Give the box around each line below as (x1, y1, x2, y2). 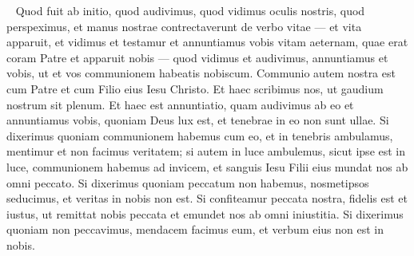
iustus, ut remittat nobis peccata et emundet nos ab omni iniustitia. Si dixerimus (6, 205, 404, 222)
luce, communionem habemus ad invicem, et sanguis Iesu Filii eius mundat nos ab (6, 158, 408, 175)
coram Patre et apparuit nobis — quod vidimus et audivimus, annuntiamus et (6, 49, 388, 65)
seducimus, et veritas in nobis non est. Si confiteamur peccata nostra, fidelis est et (6, 190, 408, 207)
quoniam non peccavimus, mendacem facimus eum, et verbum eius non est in (6, 221, 384, 238)
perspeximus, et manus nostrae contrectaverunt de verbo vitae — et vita (6, 18, 362, 34)
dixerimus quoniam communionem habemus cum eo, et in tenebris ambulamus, (6, 127, 393, 144)
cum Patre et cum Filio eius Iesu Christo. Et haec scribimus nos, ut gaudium (6, 80, 384, 96)
